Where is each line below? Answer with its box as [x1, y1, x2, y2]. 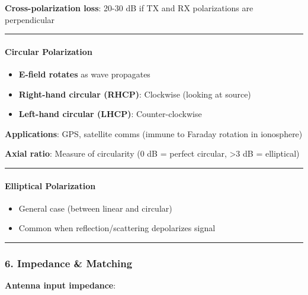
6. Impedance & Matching [5, 255, 133, 270]
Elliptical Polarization [5, 179, 96, 192]
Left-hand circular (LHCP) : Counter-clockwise [18, 108, 202, 120]
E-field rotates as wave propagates [18, 67, 150, 80]
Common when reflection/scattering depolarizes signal [18, 222, 216, 234]
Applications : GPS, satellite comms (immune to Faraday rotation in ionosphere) [5, 127, 303, 140]
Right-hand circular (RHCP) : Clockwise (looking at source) [18, 87, 251, 100]
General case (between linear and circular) [18, 202, 172, 214]
